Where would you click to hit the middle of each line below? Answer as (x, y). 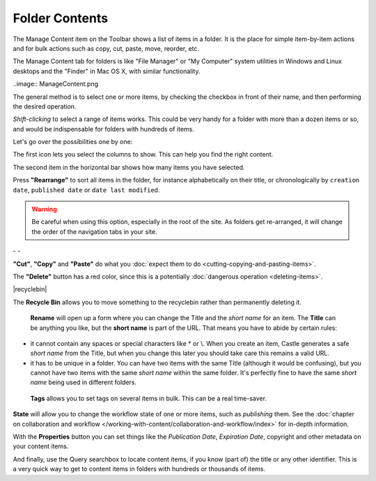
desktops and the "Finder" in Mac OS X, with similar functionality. (107, 71)
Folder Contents (60, 18)
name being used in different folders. (84, 382)
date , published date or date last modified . (86, 190)
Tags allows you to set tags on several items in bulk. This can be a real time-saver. (149, 398)
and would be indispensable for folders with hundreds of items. (104, 129)
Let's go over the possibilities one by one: (73, 142)
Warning (44, 210)
